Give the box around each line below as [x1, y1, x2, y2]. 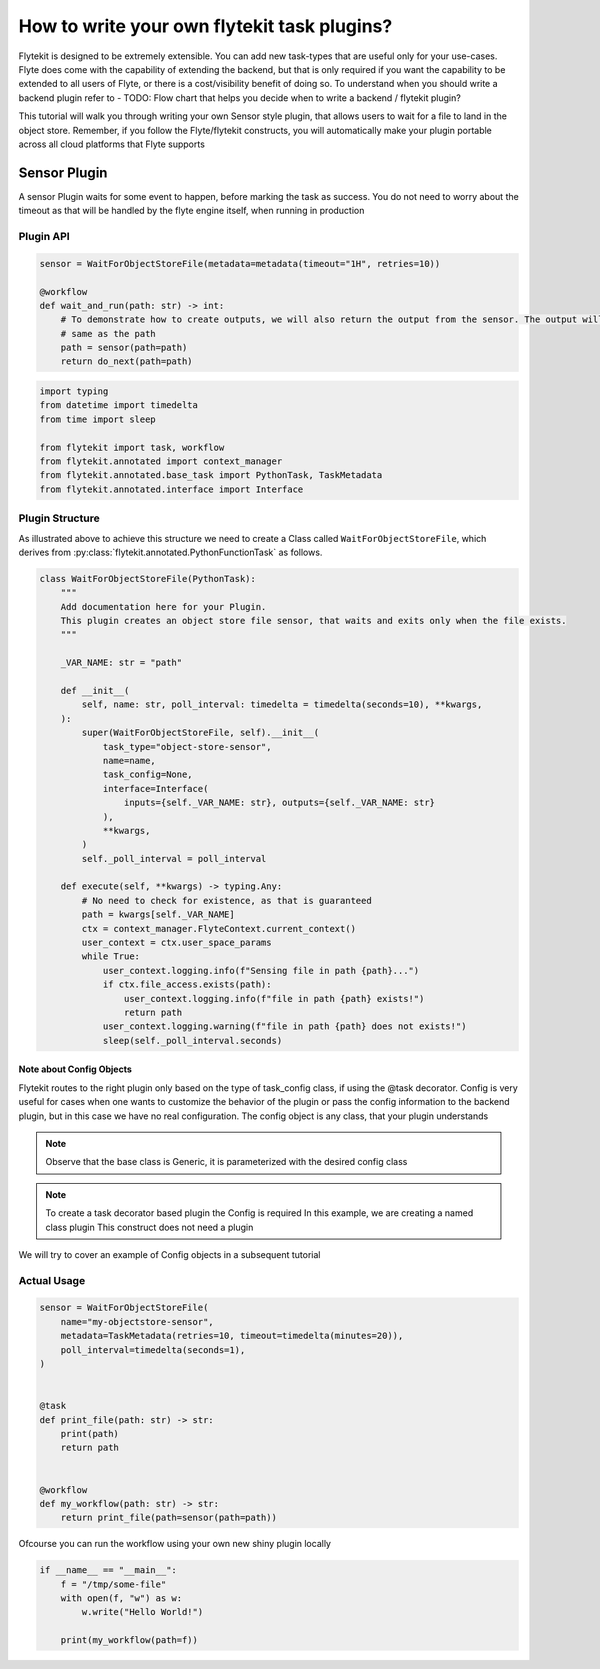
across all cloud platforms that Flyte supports [18, 138, 205, 150]
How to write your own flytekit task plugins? [18, 15, 393, 37]
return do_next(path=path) [60, 356, 194, 367]
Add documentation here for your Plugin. [60, 601, 267, 612]
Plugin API [18, 229, 70, 243]
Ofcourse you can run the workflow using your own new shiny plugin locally [18, 1538, 332, 1550]
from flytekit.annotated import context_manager [39, 456, 283, 467]
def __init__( [60, 685, 130, 697]
